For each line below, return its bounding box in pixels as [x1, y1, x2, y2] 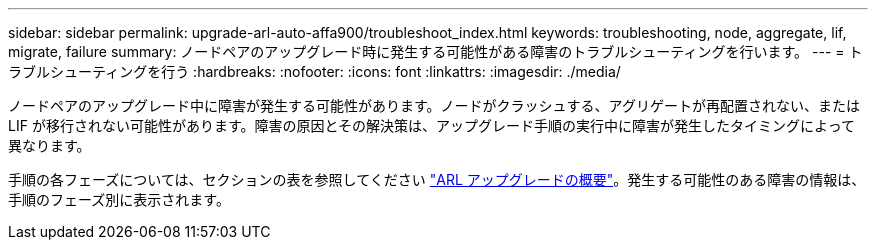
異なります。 [8, 137, 91, 154]
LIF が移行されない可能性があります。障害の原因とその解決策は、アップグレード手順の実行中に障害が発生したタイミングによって [8, 117, 855, 134]
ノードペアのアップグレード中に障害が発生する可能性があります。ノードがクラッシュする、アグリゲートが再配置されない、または [8, 97, 860, 114]
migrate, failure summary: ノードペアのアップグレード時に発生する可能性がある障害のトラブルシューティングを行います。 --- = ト [8, 43, 863, 60]
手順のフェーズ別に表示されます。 [8, 191, 230, 208]
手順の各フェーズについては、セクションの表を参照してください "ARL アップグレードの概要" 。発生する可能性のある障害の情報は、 [8, 171, 866, 188]
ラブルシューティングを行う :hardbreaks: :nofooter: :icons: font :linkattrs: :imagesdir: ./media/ [8, 63, 621, 80]
